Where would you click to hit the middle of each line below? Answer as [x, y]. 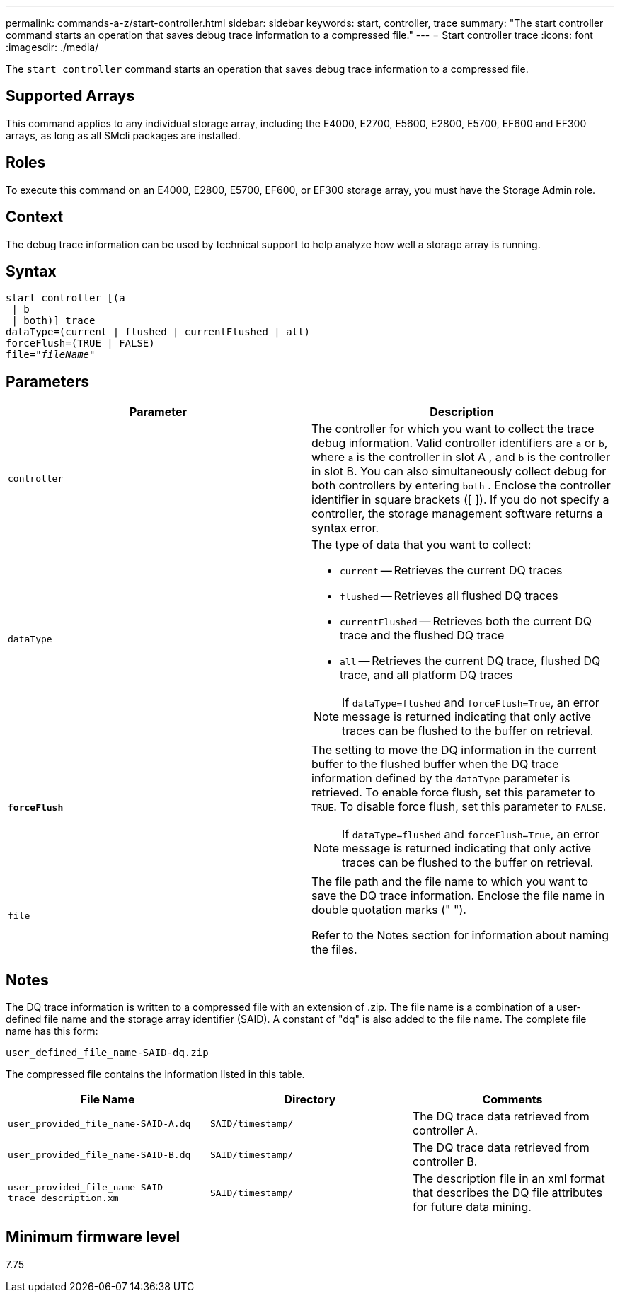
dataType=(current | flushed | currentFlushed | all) [158, 332]
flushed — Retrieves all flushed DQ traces [449, 596]
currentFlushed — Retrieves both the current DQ [466, 621]
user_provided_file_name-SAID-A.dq [99, 1123]
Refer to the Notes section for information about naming [460, 935]
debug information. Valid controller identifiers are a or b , [460, 443]
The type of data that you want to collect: [421, 545]
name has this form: [52, 1031]
